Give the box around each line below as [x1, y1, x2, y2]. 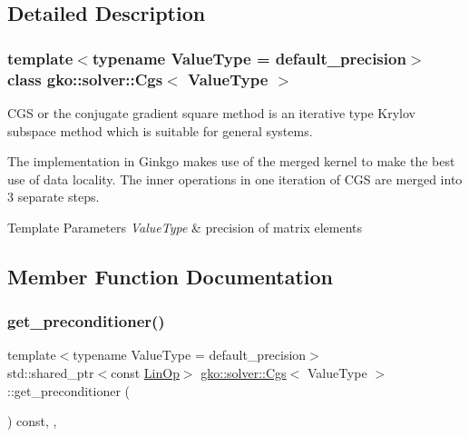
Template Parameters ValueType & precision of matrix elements [7, 217, 363, 236]
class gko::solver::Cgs [7, 67, 163, 90]
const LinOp [111, 363, 180, 382]
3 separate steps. [7, 187, 100, 206]
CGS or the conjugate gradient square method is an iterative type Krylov [7, 103, 416, 122]
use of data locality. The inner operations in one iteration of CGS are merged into [7, 169, 463, 188]
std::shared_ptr [7, 363, 94, 382]
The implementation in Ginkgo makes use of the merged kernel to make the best [7, 152, 455, 171]
